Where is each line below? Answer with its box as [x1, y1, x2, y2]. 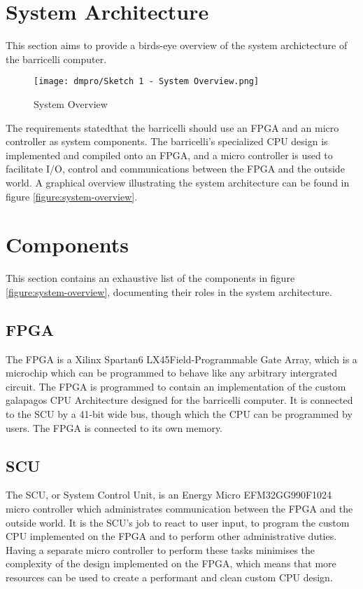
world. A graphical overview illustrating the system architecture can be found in [6, 175, 350, 189]
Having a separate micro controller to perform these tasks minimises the [6, 542, 315, 557]
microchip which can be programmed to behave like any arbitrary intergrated [6, 365, 337, 380]
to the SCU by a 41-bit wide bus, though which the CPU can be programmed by [6, 407, 353, 421]
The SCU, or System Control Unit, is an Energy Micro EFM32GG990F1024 [6, 487, 332, 502]
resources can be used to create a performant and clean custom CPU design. [6, 569, 333, 584]
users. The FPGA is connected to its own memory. [6, 420, 223, 435]
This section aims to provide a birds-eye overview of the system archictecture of [6, 38, 348, 53]
